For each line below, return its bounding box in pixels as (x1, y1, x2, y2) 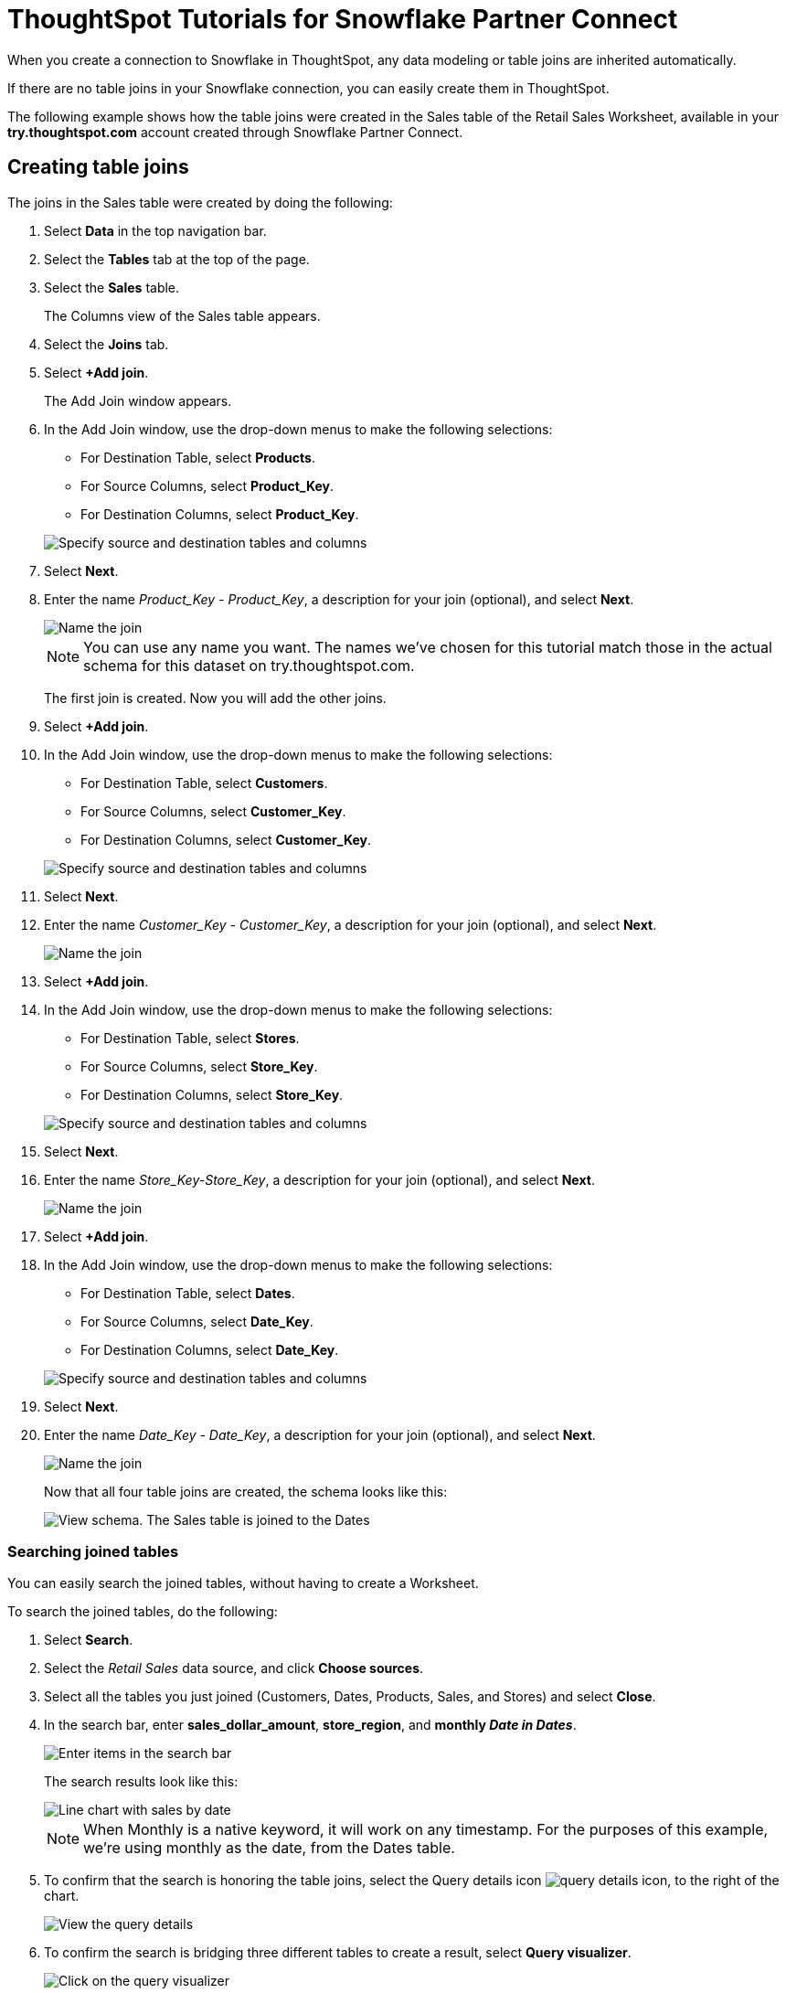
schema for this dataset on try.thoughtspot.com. (83, 655, 415, 675)
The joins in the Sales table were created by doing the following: (7, 194, 393, 210)
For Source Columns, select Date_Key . (80, 1313, 313, 1329)
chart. (44, 1888, 80, 1904)
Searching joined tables (7, 1541, 179, 1561)
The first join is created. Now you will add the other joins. (44, 689, 387, 706)
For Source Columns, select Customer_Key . (80, 803, 346, 819)
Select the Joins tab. (44, 336, 169, 352)
